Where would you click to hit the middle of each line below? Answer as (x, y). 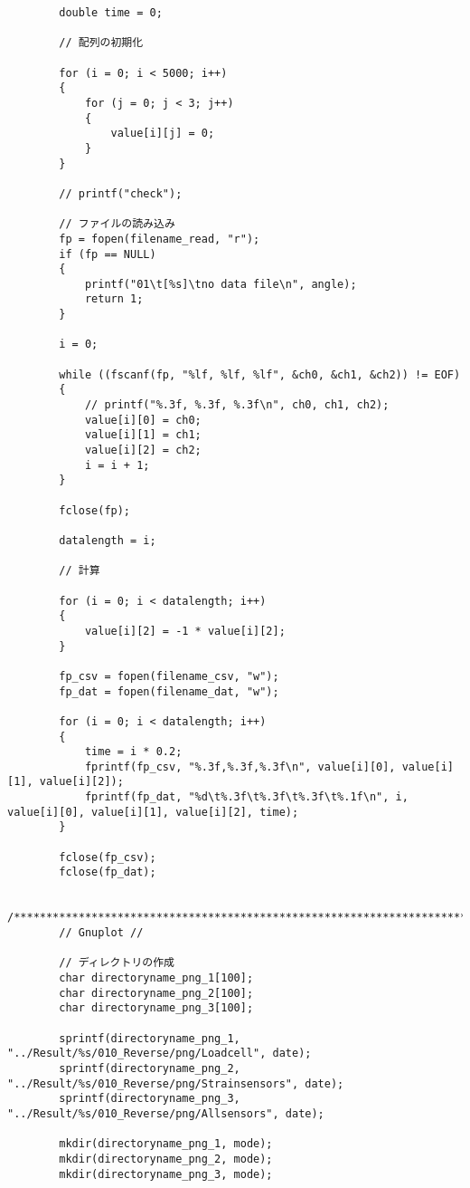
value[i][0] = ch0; (143, 420)
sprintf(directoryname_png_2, (150, 1068)
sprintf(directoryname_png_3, (150, 1099)
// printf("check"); (121, 193)
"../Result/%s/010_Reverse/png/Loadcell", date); (160, 1054)
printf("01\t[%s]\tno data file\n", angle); (221, 284)
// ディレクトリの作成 (117, 963)
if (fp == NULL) (108, 254)
